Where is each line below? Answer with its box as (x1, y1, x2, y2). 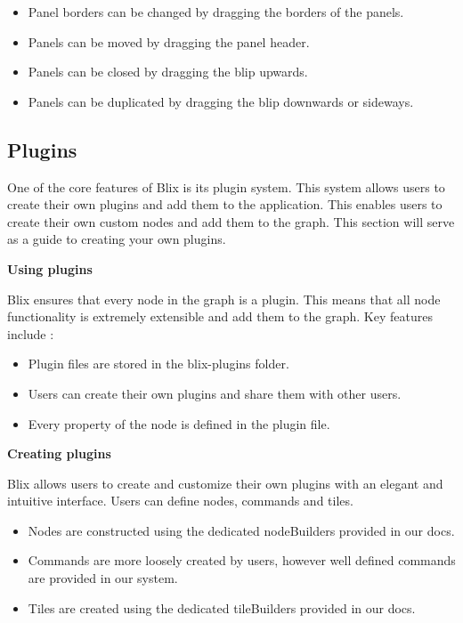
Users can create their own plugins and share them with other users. (28, 384, 402, 402)
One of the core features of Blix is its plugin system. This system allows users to (7, 177, 445, 196)
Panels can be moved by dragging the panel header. (28, 32, 310, 51)
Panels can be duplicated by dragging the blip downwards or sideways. (28, 92, 414, 110)
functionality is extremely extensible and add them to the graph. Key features (7, 307, 433, 326)
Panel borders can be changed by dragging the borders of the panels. (28, 3, 404, 20)
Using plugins (7, 259, 93, 278)
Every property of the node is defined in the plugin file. (28, 414, 330, 433)
